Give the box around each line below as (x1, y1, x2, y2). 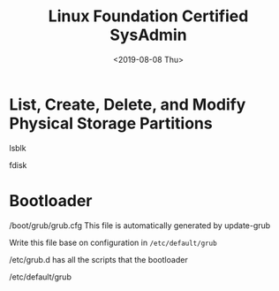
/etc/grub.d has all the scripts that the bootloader (9, 254, 188, 264)
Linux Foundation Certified (48, 6, 249, 27)
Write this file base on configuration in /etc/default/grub (9, 237, 218, 248)
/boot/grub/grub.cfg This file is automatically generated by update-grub (9, 219, 271, 231)
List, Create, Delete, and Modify (9, 95, 246, 114)
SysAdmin (109, 25, 187, 45)
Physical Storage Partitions (9, 113, 214, 134)
